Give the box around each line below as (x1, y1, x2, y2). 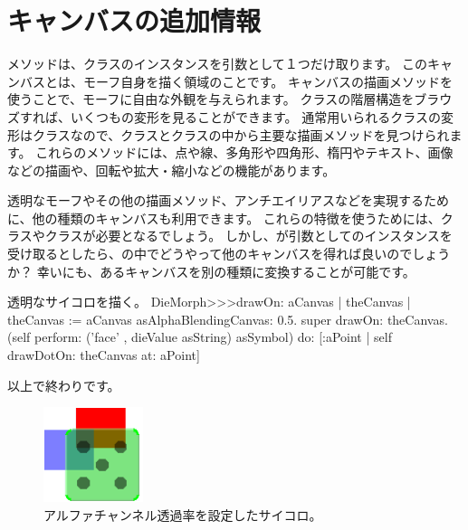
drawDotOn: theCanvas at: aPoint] (7, 345, 200, 364)
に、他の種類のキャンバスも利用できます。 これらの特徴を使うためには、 (7, 208, 441, 227)
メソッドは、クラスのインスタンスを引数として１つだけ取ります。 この (7, 54, 427, 73)
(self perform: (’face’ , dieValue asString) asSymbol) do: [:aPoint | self (7, 327, 392, 346)
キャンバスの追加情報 (7, 2, 262, 39)
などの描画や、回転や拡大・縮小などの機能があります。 (7, 160, 336, 179)
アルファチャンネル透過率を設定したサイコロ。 (43, 505, 322, 524)
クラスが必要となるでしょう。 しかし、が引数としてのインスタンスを (44, 226, 453, 245)
